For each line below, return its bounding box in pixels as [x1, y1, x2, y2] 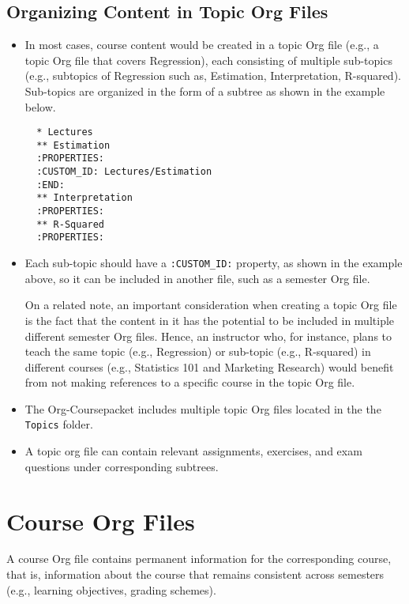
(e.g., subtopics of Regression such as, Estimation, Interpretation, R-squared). [24, 67, 401, 84]
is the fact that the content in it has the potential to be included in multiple [24, 311, 395, 328]
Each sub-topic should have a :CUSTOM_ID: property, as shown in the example [24, 255, 403, 271]
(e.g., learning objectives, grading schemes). [6, 581, 216, 598]
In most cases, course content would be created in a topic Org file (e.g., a [24, 36, 379, 53]
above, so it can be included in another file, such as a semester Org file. [24, 270, 370, 286]
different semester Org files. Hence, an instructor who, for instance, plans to [24, 327, 392, 344]
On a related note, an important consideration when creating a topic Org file [24, 296, 397, 313]
